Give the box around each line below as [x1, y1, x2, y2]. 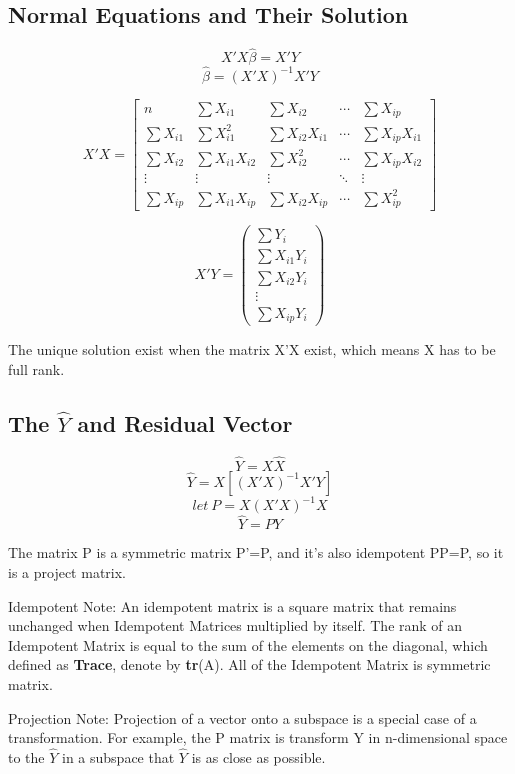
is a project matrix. [8, 562, 126, 582]
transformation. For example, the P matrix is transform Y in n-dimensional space [8, 727, 508, 748]
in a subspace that [62, 746, 175, 767]
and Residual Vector [77, 407, 293, 438]
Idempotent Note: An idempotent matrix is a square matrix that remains [8, 595, 457, 616]
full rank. [8, 358, 65, 379]
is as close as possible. [191, 746, 326, 767]
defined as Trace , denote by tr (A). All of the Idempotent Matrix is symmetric [8, 654, 491, 675]
